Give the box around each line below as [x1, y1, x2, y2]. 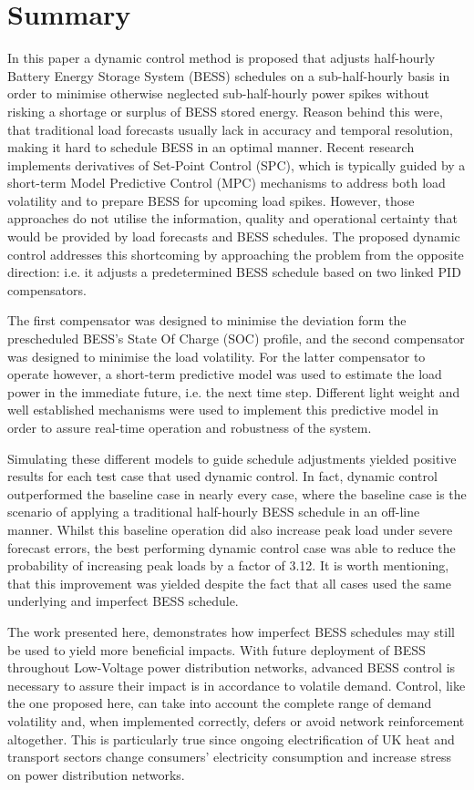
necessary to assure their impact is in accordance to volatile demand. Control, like [7, 675, 466, 694]
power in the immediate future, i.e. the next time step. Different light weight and [7, 382, 460, 401]
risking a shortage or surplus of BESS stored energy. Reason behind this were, [7, 101, 443, 120]
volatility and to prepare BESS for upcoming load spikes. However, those [7, 190, 415, 210]
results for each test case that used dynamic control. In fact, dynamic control [7, 467, 438, 486]
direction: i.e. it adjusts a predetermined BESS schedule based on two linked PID [7, 262, 461, 282]
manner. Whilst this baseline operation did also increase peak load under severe [7, 519, 453, 539]
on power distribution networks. [7, 764, 185, 784]
